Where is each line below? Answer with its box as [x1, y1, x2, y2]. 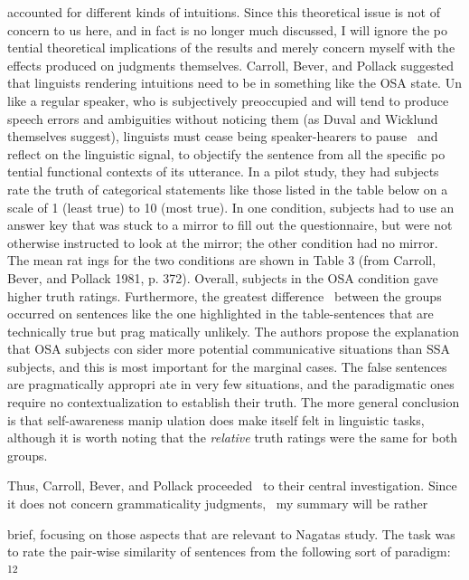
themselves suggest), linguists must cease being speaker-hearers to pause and [7, 127, 438, 146]
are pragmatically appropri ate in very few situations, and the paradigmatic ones [7, 375, 455, 394]
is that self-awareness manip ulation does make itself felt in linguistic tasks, [7, 410, 425, 429]
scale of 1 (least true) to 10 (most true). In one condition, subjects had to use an [7, 197, 455, 216]
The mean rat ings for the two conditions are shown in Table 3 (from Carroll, [7, 251, 436, 270]
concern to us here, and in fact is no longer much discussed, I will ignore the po [7, 20, 448, 39]
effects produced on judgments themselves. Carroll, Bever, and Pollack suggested [7, 55, 455, 74]
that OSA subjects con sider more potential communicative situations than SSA [7, 339, 451, 358]
